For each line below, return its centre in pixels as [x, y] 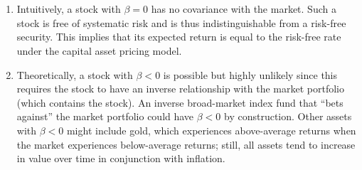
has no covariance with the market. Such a [244, 9]
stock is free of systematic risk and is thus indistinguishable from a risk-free [181, 22]
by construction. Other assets [288, 116]
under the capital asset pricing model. [99, 50]
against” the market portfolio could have [105, 116]
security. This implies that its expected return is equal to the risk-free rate [179, 37]
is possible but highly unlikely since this [250, 74]
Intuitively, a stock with [69, 9]
